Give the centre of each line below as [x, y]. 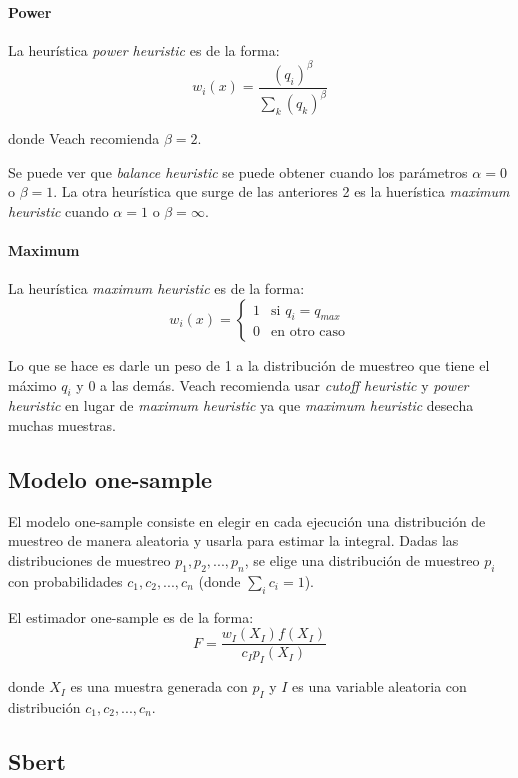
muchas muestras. [62, 425]
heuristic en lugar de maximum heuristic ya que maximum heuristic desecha [241, 405]
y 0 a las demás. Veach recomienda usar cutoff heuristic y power [272, 384]
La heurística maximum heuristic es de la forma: [156, 288]
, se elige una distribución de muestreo [362, 560]
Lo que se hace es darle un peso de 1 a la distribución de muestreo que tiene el [249, 365]
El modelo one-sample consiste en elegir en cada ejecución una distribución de [247, 520]
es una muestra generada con [159, 686]
